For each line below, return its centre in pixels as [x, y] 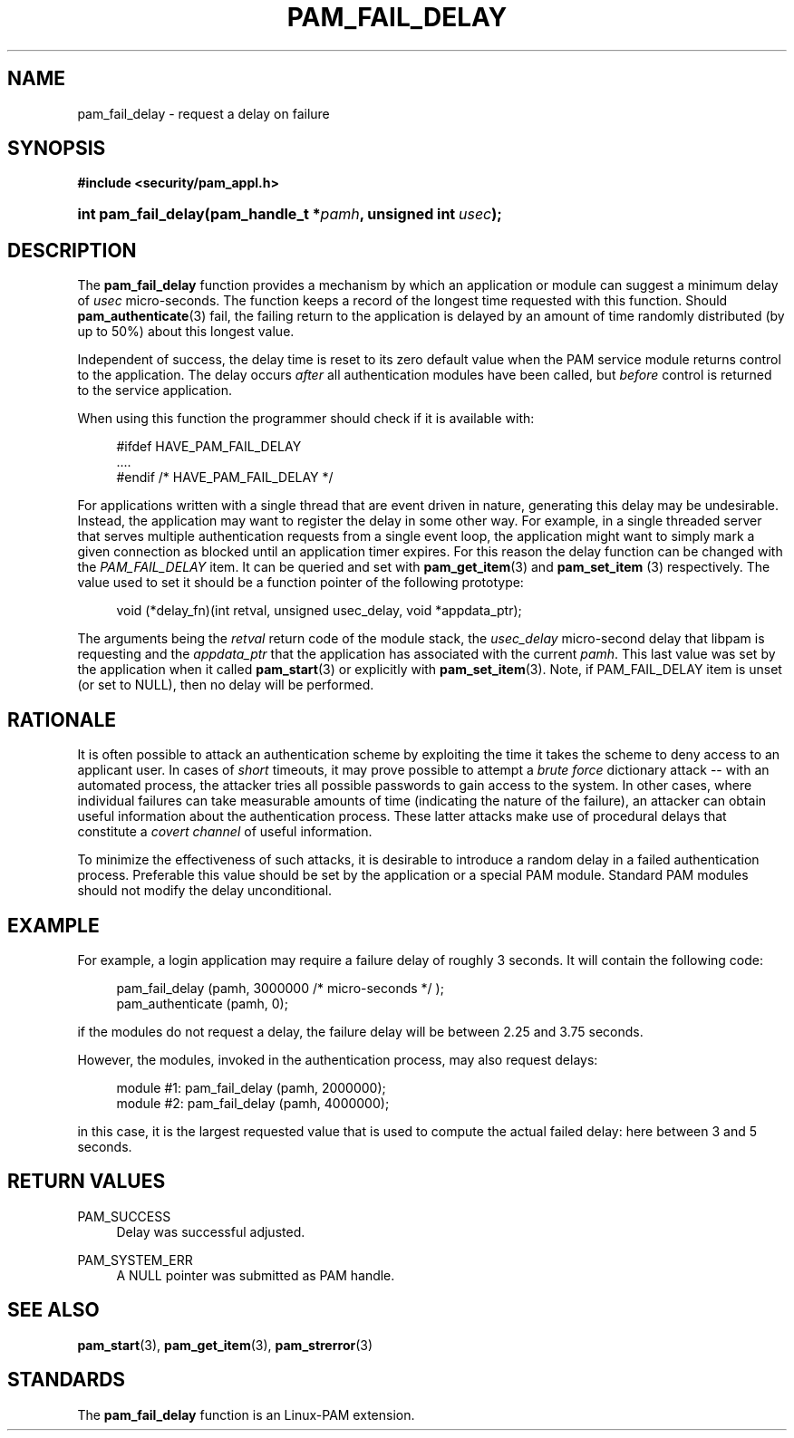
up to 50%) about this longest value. [186, 332]
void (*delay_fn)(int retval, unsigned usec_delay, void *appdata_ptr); [319, 611]
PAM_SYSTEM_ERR [135, 1259]
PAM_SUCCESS [124, 1216]
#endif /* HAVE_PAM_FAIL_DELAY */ [225, 478]
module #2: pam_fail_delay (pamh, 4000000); [253, 1103]
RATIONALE [62, 719]
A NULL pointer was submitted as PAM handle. [256, 1275]
